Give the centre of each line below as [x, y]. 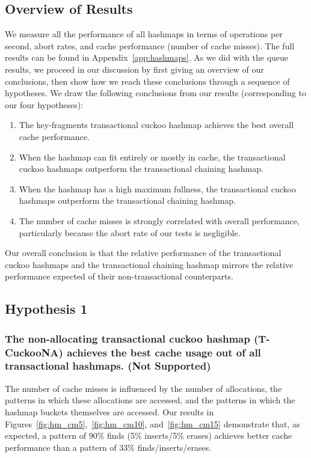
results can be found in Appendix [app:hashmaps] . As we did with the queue [147, 57]
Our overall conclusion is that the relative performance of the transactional [143, 253]
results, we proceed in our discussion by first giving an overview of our [134, 69]
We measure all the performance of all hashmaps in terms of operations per [144, 34]
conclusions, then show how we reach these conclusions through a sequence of [147, 81]
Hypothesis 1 [46, 309]
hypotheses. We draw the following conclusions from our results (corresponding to [155, 93]
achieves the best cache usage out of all [164, 352]
